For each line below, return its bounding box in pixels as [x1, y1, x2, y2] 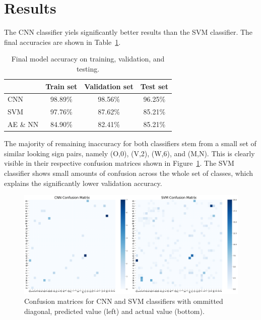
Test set [140, 81, 168, 91]
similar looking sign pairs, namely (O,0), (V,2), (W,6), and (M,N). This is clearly [4, 148, 255, 158]
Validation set [84, 81, 134, 91]
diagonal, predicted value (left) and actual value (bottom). [24, 305, 205, 316]
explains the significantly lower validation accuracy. [4, 177, 162, 188]
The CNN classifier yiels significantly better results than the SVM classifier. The [4, 27, 253, 37]
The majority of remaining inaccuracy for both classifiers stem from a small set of [4, 138, 256, 149]
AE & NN [8, 119, 39, 130]
